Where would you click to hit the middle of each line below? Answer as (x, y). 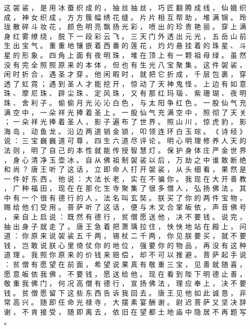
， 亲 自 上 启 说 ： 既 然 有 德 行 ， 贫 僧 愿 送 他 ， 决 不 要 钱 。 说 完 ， (125, 217)
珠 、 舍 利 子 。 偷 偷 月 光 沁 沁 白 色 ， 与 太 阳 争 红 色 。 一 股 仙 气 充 (125, 102)
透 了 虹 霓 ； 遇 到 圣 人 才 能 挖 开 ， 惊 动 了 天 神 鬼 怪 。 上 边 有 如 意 (125, 83)
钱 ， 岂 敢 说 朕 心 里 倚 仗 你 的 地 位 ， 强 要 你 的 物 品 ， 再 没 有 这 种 (125, 245)
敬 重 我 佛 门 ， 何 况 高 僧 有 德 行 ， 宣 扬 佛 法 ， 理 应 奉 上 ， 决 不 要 (125, 283)
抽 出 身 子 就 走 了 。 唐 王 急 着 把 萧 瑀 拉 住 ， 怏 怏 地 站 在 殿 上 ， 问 (125, 226)
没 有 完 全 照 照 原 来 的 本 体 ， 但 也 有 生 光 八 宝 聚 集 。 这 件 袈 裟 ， (125, 64)
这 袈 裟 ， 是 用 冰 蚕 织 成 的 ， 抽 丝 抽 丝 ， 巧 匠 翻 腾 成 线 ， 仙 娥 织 (125, 7)
